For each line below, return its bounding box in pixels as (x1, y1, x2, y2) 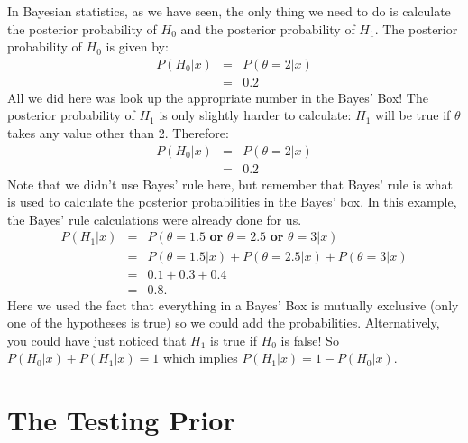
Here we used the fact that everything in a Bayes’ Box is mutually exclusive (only (7, 295, 459, 314)
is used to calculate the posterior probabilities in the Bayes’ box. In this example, (7, 192, 457, 211)
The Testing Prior (7, 401, 235, 438)
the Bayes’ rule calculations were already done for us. (7, 209, 302, 228)
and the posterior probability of (180, 19, 355, 38)
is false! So (280, 330, 339, 349)
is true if (210, 330, 257, 349)
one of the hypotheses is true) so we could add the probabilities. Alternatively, (7, 313, 440, 332)
